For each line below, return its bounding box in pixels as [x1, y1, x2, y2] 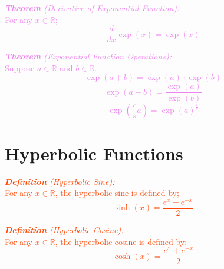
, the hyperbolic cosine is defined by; [55, 235, 187, 247]
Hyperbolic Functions [5, 141, 183, 165]
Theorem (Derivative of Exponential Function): [5, 2, 180, 14]
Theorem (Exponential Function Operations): [5, 50, 172, 62]
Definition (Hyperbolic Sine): [5, 175, 115, 187]
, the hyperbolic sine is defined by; [55, 187, 179, 199]
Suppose [5, 61, 35, 74]
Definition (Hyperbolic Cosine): [5, 223, 124, 235]
